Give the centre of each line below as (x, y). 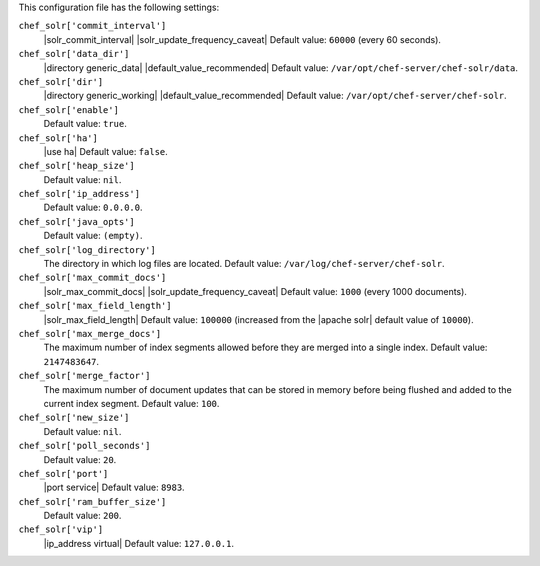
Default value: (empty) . (93, 236)
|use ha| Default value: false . (106, 151)
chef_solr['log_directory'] (87, 249)
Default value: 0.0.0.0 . (93, 207)
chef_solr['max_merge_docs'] (90, 333)
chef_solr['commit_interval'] (92, 26)
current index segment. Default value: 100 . (131, 403)
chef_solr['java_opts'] (76, 221)
